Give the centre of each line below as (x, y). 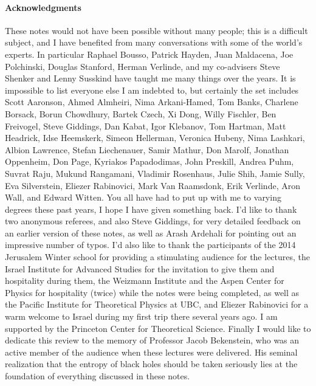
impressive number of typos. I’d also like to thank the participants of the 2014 (150, 245)
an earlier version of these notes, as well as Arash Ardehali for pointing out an (151, 233)
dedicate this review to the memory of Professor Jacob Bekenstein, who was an (152, 340)
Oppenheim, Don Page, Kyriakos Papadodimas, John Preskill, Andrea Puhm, (149, 161)
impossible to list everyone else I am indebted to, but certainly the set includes (152, 90)
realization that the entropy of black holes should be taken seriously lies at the (151, 364)
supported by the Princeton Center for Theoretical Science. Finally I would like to (158, 328)
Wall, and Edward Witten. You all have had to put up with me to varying (143, 197)
